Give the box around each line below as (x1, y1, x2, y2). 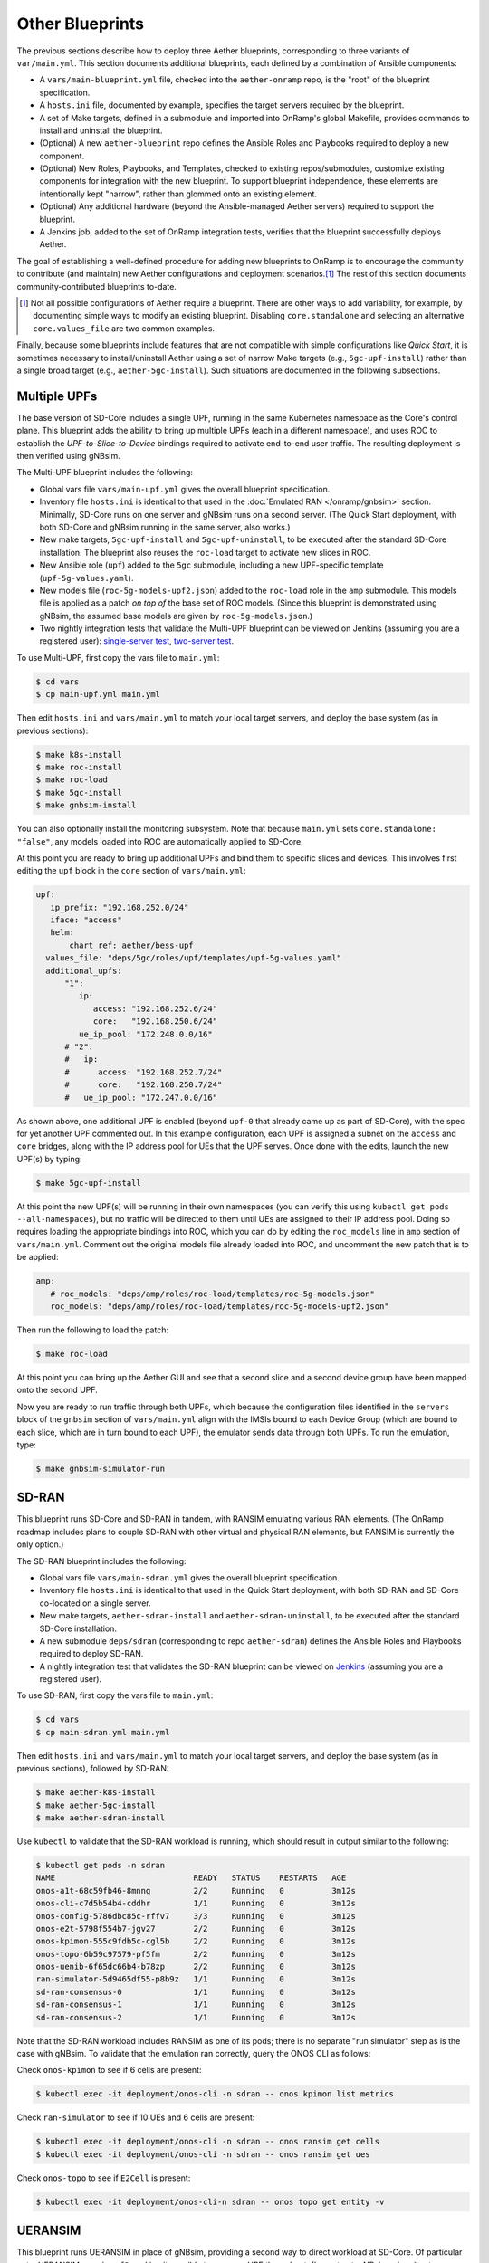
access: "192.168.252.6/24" (92, 1003, 217, 1014)
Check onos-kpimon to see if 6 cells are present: (16, 2065, 202, 2076)
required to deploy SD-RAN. (39, 1648, 144, 1659)
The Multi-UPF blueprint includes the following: (16, 467, 194, 478)
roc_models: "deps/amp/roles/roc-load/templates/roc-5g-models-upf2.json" (50, 1302, 389, 1312)
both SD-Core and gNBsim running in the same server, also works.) (39, 521, 291, 532)
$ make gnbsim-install (35, 800, 137, 810)
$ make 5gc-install (35, 788, 122, 797)
